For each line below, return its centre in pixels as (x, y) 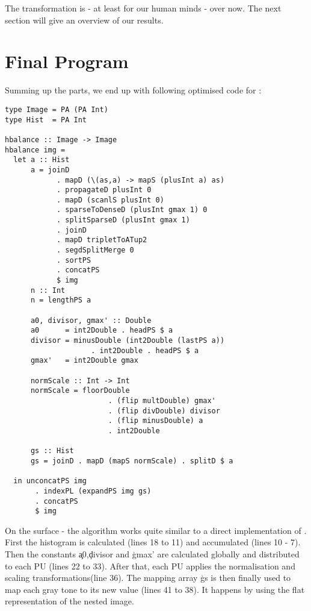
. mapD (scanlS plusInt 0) (110, 200)
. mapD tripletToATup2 (102, 240)
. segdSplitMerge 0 (95, 250)
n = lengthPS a (61, 300)
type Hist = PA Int (46, 120)
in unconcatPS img (50, 481)
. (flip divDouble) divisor (164, 411)
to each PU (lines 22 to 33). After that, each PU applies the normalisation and (150, 566)
